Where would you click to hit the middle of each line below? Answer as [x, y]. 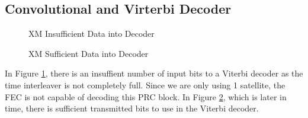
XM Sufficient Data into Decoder [89, 53]
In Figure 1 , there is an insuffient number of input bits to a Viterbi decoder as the [154, 73]
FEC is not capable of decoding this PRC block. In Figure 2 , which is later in [146, 96]
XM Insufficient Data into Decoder [92, 34]
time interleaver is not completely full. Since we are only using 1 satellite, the [145, 84]
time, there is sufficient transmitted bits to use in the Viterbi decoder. [132, 108]
